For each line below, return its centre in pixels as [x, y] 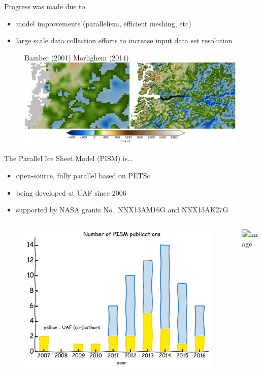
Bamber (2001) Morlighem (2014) [77, 57]
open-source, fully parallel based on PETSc [83, 175]
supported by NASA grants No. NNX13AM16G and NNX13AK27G [122, 210]
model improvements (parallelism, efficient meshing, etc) [104, 23]
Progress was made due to [45, 6]
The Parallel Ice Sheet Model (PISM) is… [68, 158]
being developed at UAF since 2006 [71, 192]
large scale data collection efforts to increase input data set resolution [124, 40]
